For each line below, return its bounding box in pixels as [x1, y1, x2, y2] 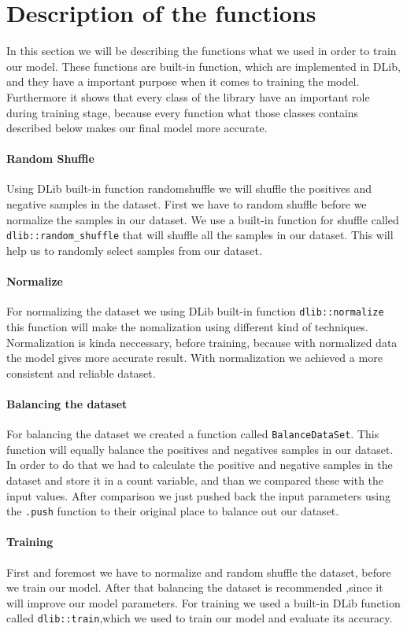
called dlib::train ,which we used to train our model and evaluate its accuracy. [6, 610, 393, 626]
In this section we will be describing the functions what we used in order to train [6, 42, 397, 59]
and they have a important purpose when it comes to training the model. [6, 73, 360, 90]
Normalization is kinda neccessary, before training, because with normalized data [6, 334, 398, 350]
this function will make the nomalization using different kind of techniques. [6, 318, 368, 334]
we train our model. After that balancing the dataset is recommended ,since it [6, 579, 383, 596]
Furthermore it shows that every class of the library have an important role [6, 88, 370, 105]
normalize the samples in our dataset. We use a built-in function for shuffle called [6, 211, 399, 227]
